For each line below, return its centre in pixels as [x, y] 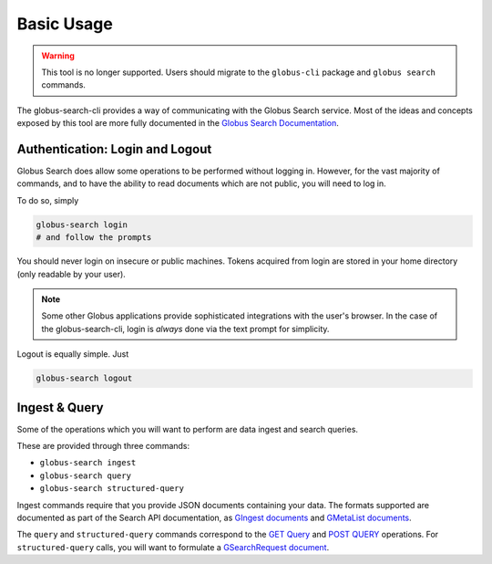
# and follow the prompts [94, 238]
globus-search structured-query [112, 489]
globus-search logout [84, 378]
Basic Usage [65, 24]
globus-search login [82, 225]
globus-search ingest [88, 463]
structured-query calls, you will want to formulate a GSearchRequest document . [173, 547]
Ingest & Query [60, 407]
